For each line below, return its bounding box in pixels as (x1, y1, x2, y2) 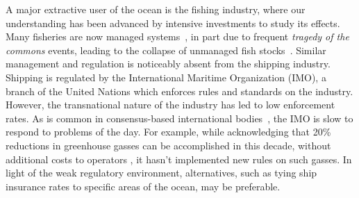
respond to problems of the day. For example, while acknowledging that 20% (6, 124, 331, 139)
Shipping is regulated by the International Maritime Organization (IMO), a (6, 69, 326, 84)
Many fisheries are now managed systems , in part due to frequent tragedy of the (6, 29, 349, 44)
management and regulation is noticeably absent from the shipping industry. (6, 56, 331, 71)
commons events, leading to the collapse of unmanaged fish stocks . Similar (6, 42, 326, 57)
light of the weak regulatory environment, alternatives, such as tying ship (6, 165, 317, 180)
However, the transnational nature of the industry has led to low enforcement (6, 97, 335, 112)
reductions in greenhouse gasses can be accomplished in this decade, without (6, 138, 331, 152)
